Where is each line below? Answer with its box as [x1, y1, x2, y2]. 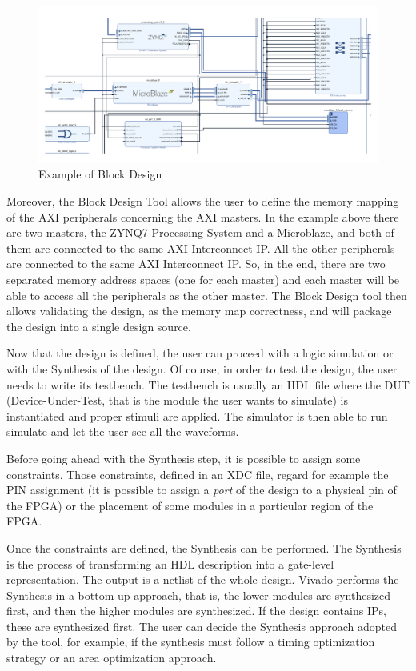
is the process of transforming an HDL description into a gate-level [6, 555, 334, 572]
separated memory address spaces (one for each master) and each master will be [6, 271, 400, 287]
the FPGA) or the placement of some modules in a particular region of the [6, 497, 374, 513]
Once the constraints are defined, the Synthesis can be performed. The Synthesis [6, 539, 402, 556]
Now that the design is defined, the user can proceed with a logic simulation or [6, 345, 394, 361]
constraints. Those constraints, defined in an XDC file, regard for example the [6, 465, 389, 482]
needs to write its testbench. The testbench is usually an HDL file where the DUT [6, 376, 410, 393]
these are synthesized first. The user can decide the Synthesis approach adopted [6, 617, 397, 634]
